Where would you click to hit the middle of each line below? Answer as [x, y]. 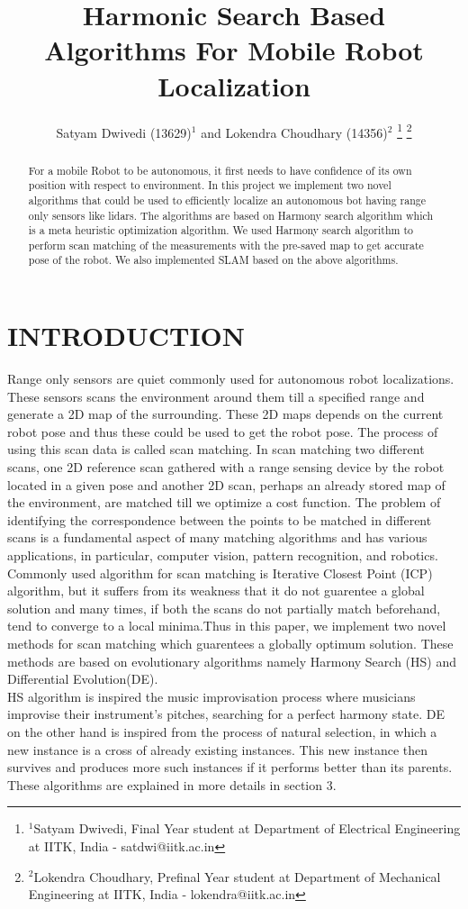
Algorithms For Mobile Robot [234, 50]
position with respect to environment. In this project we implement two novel [210, 185]
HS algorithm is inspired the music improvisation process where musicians [211, 696]
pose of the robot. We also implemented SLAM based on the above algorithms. [213, 260]
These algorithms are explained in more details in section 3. [172, 784]
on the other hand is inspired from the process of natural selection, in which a [222, 731]
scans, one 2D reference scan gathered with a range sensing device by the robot [226, 467]
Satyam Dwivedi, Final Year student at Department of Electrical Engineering [247, 828]
